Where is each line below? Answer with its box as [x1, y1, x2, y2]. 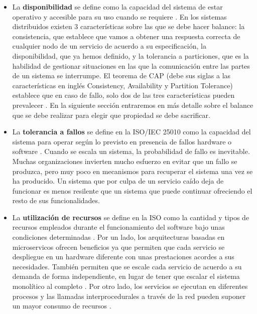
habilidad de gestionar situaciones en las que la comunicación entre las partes [12, 60, 250, 71]
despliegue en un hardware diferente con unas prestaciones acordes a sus [12, 251, 234, 262]
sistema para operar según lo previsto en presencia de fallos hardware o [12, 136, 232, 146]
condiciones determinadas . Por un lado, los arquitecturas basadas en [12, 232, 225, 242]
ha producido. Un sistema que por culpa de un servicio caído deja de [12, 176, 224, 186]
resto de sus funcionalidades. [12, 195, 100, 206]
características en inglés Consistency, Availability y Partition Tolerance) [12, 80, 233, 90]
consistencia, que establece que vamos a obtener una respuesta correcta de [12, 31, 240, 41]
